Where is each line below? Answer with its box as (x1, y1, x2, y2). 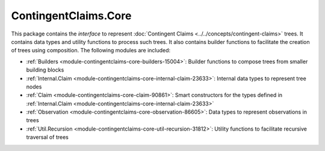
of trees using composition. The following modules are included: (11, 47, 171, 54)
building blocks (26, 66, 64, 73)
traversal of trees (26, 134, 69, 141)
